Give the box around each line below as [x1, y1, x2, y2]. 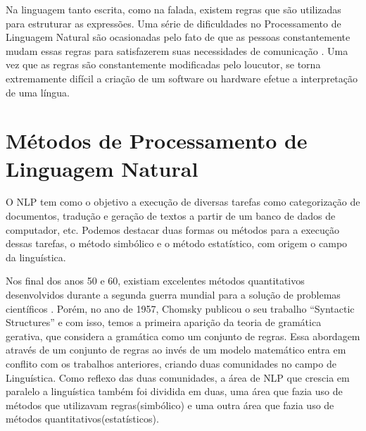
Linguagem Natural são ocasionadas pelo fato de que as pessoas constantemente [6, 30, 351, 44]
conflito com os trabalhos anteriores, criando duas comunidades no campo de [6, 356, 336, 370]
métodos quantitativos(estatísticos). [6, 411, 159, 426]
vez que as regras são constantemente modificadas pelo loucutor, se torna [6, 57, 321, 72]
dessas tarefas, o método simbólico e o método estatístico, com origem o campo [6, 236, 348, 251]
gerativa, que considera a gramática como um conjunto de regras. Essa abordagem [6, 328, 360, 343]
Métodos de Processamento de [6, 126, 308, 155]
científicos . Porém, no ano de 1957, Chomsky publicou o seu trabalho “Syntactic [6, 301, 355, 316]
